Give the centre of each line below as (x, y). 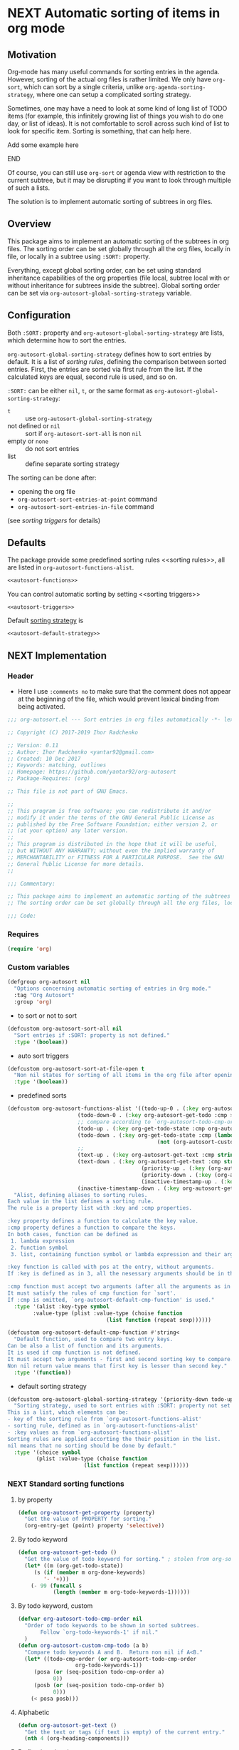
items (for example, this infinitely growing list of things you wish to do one (116, 116)
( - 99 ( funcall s (57, 1586)
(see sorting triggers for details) (54, 520)
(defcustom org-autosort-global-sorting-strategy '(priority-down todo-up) (122, 1399)
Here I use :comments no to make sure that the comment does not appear (124, 691)
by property (35, 1499)
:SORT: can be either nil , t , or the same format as (80, 390)
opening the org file (47, 491)
